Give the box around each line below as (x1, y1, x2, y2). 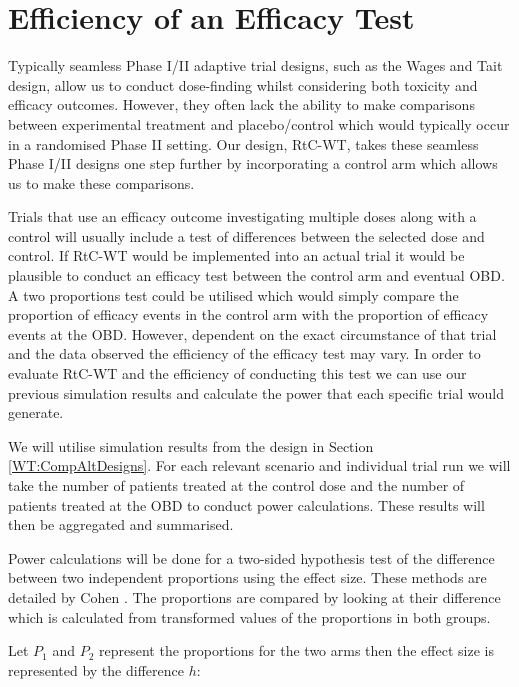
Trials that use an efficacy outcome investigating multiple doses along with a (8, 206, 477, 227)
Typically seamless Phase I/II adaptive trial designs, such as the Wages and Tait (8, 55, 503, 76)
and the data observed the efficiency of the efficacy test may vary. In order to (8, 343, 481, 364)
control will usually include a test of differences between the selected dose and (8, 225, 485, 246)
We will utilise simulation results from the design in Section (8, 435, 374, 456)
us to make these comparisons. (8, 172, 195, 193)
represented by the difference (8, 659, 184, 680)
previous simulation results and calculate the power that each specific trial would (8, 382, 504, 403)
